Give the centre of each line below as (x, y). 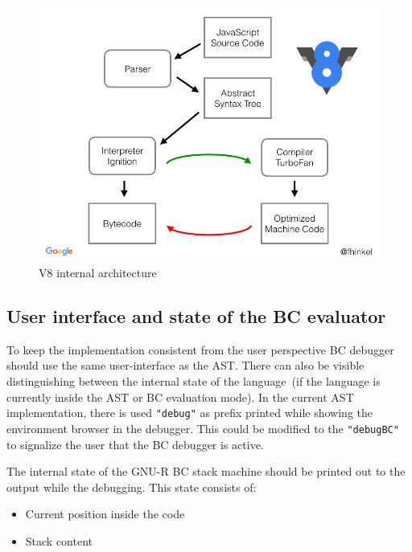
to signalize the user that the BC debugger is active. (135, 444)
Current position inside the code (105, 514)
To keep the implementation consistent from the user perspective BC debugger (200, 349)
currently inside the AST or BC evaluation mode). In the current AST (180, 397)
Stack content (59, 540)
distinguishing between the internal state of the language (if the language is (194, 381)
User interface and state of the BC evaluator (196, 316)
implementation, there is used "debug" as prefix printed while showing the (190, 413)
